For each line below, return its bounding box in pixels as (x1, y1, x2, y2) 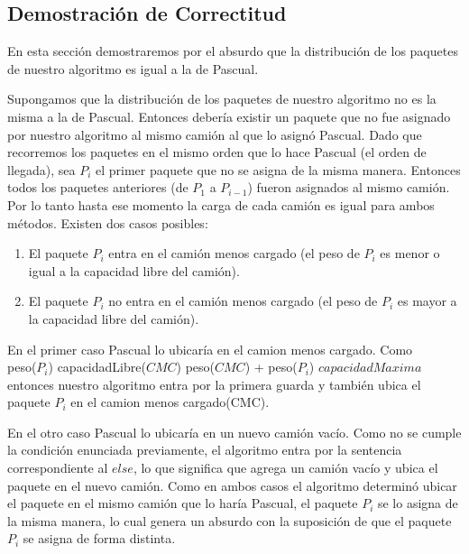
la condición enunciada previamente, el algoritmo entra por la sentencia (7, 440, 402, 459)
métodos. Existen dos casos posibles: (7, 213, 208, 232)
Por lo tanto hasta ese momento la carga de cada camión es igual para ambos (7, 195, 435, 214)
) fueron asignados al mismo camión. (247, 178, 450, 197)
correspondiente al (7, 458, 108, 477)
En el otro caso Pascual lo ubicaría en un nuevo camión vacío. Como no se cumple (7, 422, 462, 441)
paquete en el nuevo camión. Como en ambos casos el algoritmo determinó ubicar (7, 476, 457, 494)
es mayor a (397, 291, 457, 310)
